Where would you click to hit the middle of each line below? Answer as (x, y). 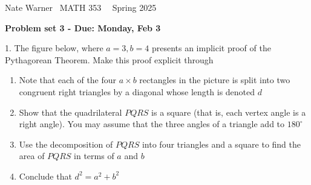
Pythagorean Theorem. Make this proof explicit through (109, 59)
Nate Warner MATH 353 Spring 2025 (81, 7)
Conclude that (45, 176)
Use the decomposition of (66, 144)
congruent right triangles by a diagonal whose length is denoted (137, 91)
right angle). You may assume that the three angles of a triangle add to (152, 124)
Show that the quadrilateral (70, 112)
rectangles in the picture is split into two (215, 80)
